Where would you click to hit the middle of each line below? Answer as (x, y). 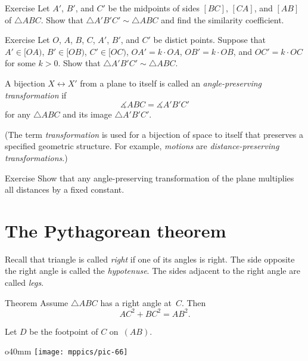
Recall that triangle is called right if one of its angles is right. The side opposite (150, 259)
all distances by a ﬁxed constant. (65, 189)
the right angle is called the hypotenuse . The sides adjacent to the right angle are (153, 271)
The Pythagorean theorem (116, 230)
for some (20, 63)
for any (18, 114)
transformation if (36, 95)
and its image (87, 114)
